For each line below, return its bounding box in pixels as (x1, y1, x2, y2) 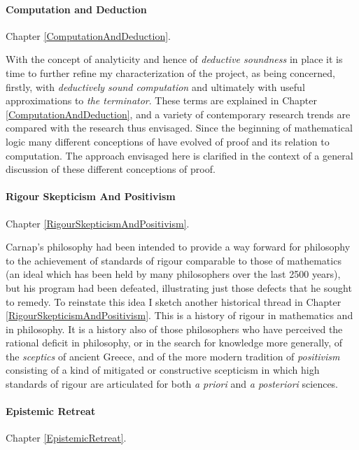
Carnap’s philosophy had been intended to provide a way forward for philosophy (6, 239, 351, 254)
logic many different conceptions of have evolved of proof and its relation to (6, 134, 330, 148)
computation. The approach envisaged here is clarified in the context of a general (6, 148, 353, 162)
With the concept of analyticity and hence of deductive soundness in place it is (6, 52, 343, 66)
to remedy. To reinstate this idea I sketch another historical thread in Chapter (6, 294, 342, 309)
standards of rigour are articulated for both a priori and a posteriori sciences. (6, 377, 339, 391)
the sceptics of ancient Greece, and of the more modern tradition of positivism (6, 349, 340, 363)
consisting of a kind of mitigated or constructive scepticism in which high (6, 363, 320, 377)
